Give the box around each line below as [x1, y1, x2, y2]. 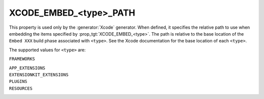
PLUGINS [9, 79, 28, 84]
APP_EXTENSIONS [9, 65, 46, 71]
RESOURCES [9, 85, 33, 91]
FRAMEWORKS [9, 56, 35, 62]
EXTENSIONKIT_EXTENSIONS [9, 72, 68, 78]
